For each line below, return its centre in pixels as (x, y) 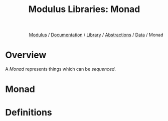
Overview (26, 55)
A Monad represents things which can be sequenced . (61, 69)
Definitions (29, 112)
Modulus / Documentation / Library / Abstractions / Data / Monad (96, 35)
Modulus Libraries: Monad (84, 9)
